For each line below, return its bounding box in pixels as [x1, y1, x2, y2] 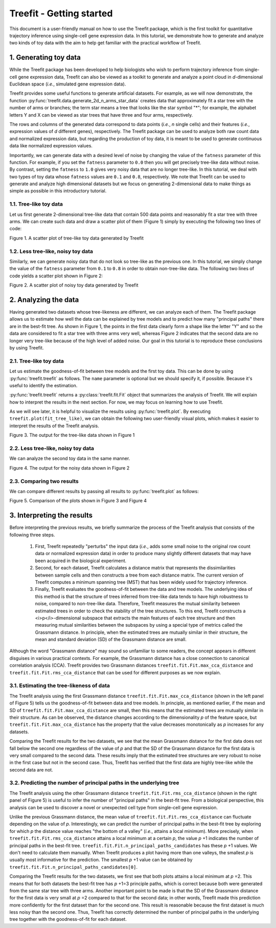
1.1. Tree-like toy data [9, 201, 63, 208]
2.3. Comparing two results [9, 477, 79, 484]
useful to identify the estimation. [9, 382, 78, 388]
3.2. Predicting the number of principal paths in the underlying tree [9, 779, 179, 786]
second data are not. [9, 766, 53, 772]
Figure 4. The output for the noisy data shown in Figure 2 [9, 465, 130, 471]
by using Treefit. [9, 344, 44, 350]
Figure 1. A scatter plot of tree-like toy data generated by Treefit [9, 235, 144, 241]
